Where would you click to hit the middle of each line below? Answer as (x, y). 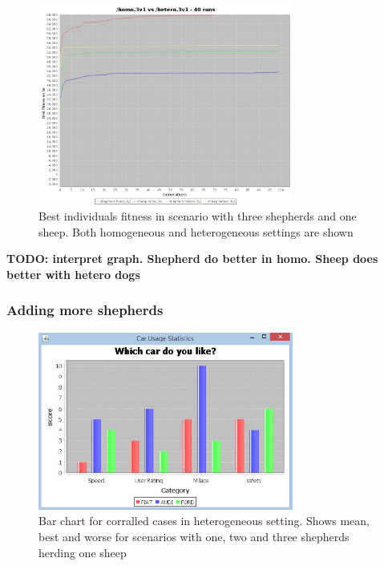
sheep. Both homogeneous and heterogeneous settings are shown (196, 231)
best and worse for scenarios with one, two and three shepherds (194, 537)
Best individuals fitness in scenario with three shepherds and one (198, 216)
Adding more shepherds (85, 310)
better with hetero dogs (73, 274)
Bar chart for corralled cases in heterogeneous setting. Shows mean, (204, 521)
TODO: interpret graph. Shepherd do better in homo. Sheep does (192, 259)
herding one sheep (83, 552)
